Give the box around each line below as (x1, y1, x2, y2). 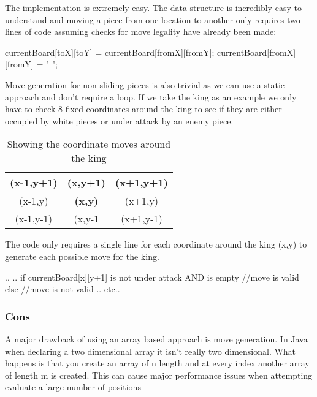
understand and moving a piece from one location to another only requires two (5, 13, 300, 26)
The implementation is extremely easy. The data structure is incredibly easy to (5, 1, 302, 13)
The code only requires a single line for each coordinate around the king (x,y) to (5, 238, 307, 251)
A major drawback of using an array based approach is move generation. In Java (5, 332, 308, 345)
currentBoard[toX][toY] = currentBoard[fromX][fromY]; (5, 45, 215, 58)
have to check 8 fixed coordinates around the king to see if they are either (5, 102, 282, 115)
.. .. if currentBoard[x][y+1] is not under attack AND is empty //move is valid (5, 270, 299, 283)
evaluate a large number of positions (5, 380, 141, 393)
